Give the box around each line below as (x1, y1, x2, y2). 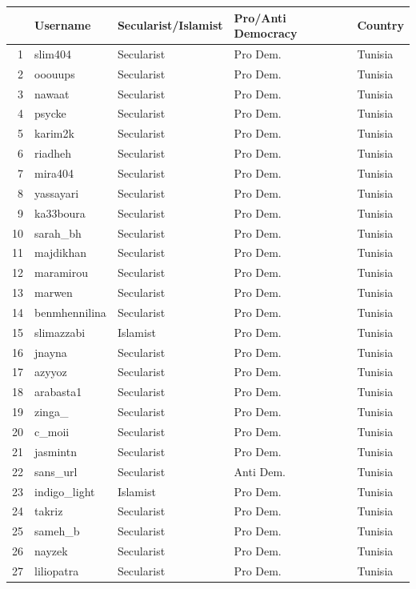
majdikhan (34, 244, 86, 261)
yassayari (34, 184, 79, 201)
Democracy (234, 25, 298, 42)
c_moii (34, 423, 70, 439)
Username (34, 17, 91, 34)
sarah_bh (34, 224, 82, 241)
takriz (34, 503, 63, 519)
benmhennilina (34, 303, 106, 320)
